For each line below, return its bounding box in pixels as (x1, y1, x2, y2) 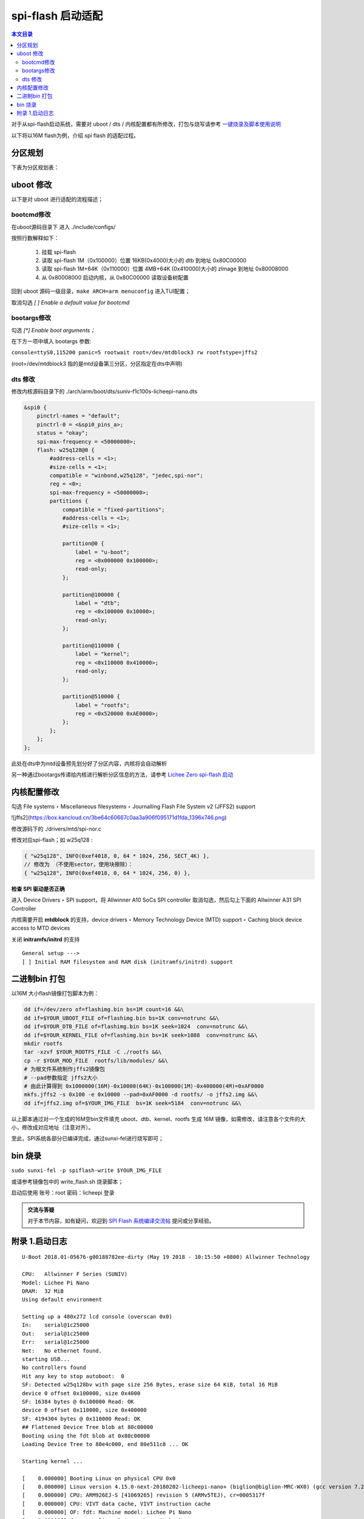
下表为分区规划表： (11, 163, 59, 171)
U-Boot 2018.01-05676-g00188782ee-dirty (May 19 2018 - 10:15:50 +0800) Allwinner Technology (22, 1253, 310, 1261)
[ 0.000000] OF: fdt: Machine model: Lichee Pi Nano (22, 1509, 192, 1516)
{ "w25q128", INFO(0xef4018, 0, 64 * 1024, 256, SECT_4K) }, (24, 852, 210, 860)
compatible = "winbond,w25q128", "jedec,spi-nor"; (49, 472, 203, 479)
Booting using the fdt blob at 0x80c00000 (22, 1432, 150, 1439)
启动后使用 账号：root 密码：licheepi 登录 (11, 1189, 115, 1196)
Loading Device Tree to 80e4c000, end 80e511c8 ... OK (22, 1441, 189, 1447)
